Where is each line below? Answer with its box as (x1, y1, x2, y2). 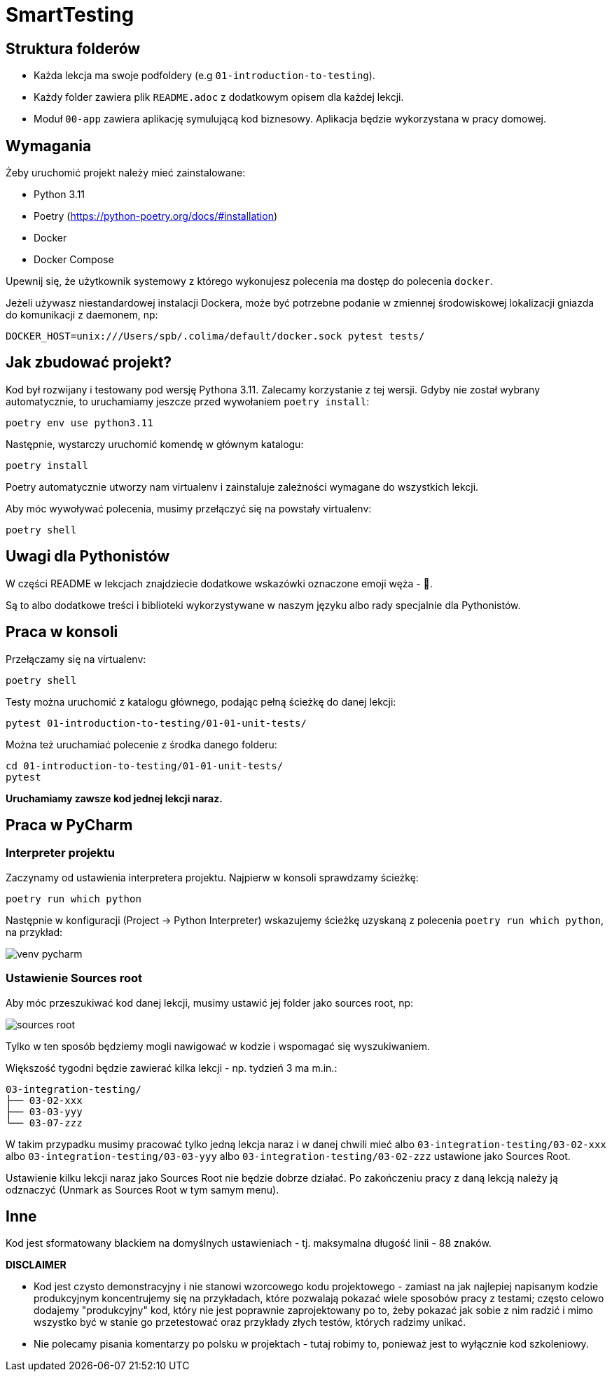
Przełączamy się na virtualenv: (6, 652, 146, 665)
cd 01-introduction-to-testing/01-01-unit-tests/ (6, 760, 284, 771)
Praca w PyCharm (6, 816, 133, 834)
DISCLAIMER (6, 1259, 67, 1271)
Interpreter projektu (6, 846, 116, 860)
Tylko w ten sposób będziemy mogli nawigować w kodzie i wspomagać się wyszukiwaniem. (6, 1040, 431, 1052)
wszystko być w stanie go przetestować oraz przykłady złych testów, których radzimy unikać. (34, 1316, 466, 1329)
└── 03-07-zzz (6, 1117, 83, 1128)
